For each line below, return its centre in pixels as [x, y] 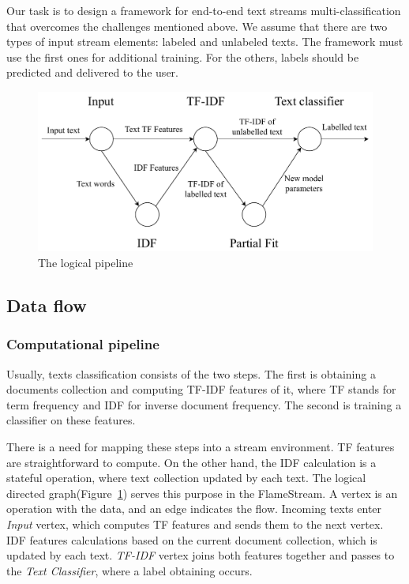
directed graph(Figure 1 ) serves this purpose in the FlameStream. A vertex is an [202, 493]
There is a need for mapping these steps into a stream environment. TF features [201, 446]
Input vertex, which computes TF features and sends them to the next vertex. [195, 524]
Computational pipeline [83, 344]
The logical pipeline [86, 263]
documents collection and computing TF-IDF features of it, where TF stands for [201, 389]
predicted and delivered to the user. [92, 72]
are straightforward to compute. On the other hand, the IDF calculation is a [191, 462]
